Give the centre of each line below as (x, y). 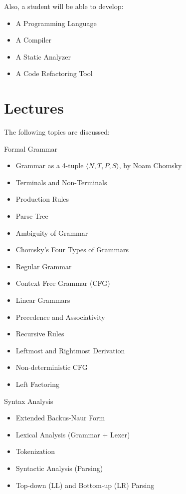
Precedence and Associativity (60, 317)
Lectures (34, 108)
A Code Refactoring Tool (54, 73)
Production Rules (42, 199)
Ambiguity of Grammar (52, 232)
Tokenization (35, 451)
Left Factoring (37, 384)
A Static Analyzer (43, 56)
